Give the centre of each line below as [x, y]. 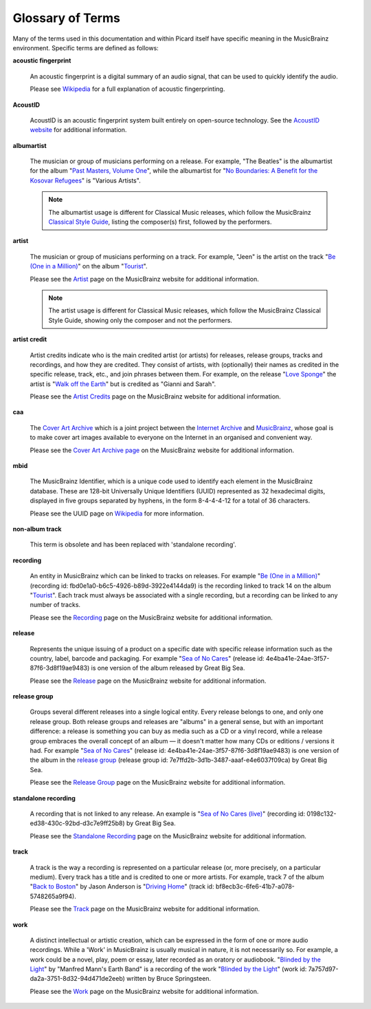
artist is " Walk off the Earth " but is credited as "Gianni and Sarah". [123, 384]
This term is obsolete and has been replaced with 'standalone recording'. [133, 544]
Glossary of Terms [66, 18]
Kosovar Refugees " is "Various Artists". [85, 180]
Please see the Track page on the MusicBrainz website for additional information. [145, 909]
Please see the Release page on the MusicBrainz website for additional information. [148, 681]
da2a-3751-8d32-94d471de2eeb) [77, 979]
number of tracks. [55, 605]
